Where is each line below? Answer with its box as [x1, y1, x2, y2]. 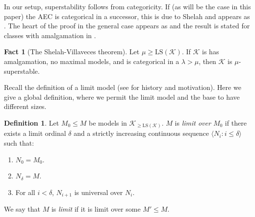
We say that [4, 204, 40, 214]
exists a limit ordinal [4, 128, 66, 138]
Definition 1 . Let [4, 117, 59, 128]
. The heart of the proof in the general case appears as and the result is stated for [4, 21, 250, 31]
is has [202, 46, 219, 57]
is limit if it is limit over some [51, 204, 141, 214]
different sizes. [4, 101, 47, 111]
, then [199, 56, 216, 66]
